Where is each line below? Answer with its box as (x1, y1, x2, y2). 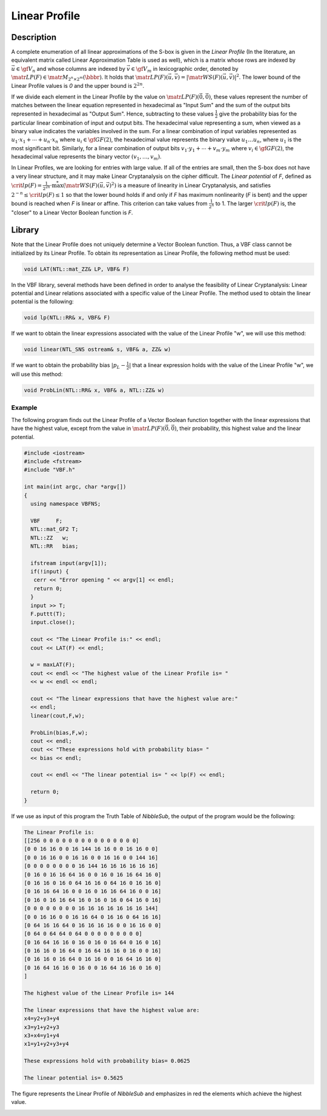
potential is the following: (11, 298, 74, 305)
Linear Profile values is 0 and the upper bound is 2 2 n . (11, 81, 145, 89)
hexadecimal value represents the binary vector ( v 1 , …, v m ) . (11, 153, 162, 162)
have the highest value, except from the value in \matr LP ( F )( (11, 424, 165, 432)
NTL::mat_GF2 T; (30, 526, 79, 533)
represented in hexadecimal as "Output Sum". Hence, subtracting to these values (11, 110, 214, 117)
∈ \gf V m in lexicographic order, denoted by (131, 65, 239, 74)
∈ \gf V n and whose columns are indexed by (16, 65, 125, 74)
